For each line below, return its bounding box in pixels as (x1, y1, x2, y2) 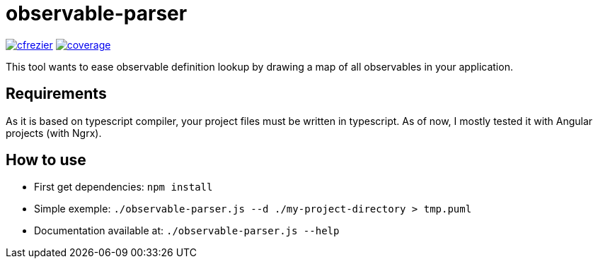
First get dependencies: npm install (34, 181, 213, 193)
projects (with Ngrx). (6, 126, 102, 139)
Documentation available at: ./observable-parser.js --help (34, 224, 340, 237)
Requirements (6, 85, 107, 103)
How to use (6, 151, 86, 169)
